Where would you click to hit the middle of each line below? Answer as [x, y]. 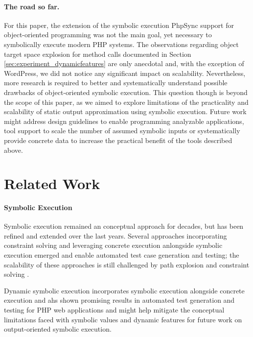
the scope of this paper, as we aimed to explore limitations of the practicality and [126, 102]
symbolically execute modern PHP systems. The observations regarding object [121, 44]
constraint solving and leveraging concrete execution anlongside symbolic [113, 245]
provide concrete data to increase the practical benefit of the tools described [118, 140]
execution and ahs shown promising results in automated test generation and [119, 300]
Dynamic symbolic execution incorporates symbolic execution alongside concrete [124, 290]
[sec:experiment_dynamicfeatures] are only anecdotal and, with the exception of [124, 63]
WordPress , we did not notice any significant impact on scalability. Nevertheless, [125, 73]
